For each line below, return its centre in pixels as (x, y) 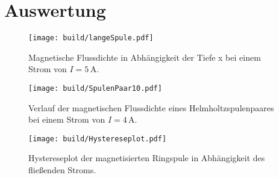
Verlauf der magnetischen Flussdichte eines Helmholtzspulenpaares (151, 107)
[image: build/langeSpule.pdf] (91, 38)
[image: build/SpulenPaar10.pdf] (95, 88)
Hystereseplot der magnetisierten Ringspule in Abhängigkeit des (147, 158)
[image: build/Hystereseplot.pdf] (98, 139)
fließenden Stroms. (62, 170)
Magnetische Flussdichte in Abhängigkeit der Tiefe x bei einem (145, 57)
